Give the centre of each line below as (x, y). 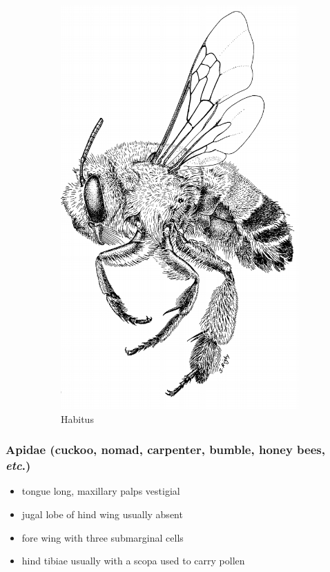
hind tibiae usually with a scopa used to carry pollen (133, 561)
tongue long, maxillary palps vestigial (101, 491)
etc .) (18, 465)
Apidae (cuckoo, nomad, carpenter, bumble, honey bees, (165, 450)
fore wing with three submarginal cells (103, 537)
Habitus (77, 418)
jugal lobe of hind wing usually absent (102, 514)
